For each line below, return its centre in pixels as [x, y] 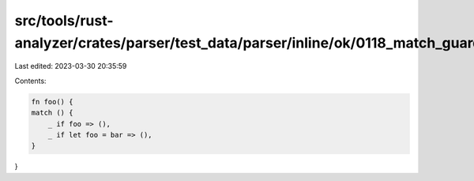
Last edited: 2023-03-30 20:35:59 [71, 66]
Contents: [30, 81]
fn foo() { [52, 102]
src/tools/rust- [64, 21]
